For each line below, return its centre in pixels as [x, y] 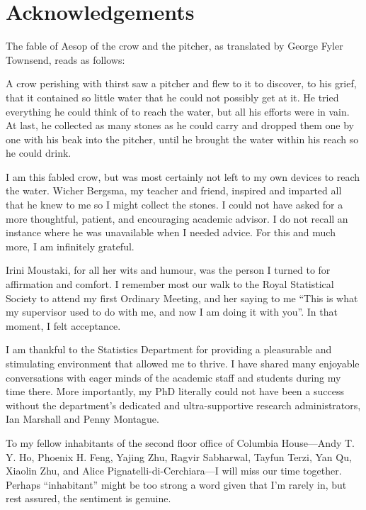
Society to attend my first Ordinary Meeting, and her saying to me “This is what [182, 298]
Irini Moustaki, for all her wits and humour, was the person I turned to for [168, 270]
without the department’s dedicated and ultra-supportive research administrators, [183, 405]
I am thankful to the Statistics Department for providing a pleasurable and [169, 349]
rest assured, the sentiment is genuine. [88, 498]
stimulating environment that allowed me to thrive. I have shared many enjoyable [183, 363]
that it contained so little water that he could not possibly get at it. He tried [172, 97]
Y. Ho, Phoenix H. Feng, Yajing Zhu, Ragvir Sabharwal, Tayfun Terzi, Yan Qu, [179, 456]
